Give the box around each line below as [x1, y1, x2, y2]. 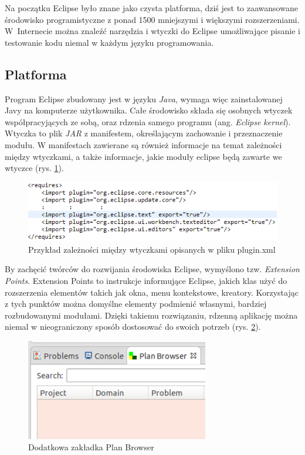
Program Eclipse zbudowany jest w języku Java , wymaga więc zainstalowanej [5, 92, 283, 105]
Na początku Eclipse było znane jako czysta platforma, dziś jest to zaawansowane [5, 2, 298, 14]
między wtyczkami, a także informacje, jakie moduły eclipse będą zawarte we [5, 150, 282, 162]
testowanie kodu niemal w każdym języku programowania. [5, 36, 214, 48]
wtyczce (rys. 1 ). [5, 162, 64, 174]
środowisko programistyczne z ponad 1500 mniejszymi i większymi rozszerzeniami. [5, 13, 300, 25]
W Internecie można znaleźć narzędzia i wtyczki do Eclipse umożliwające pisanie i [5, 25, 300, 37]
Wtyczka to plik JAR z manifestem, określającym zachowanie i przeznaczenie [5, 127, 283, 139]
